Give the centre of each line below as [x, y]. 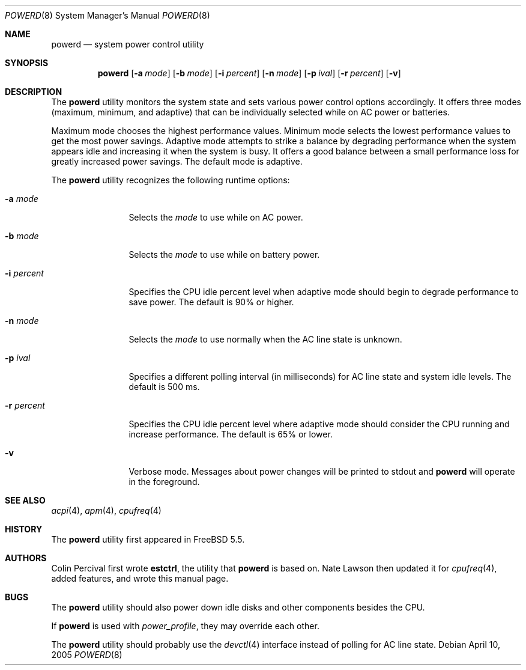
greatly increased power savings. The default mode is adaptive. [177, 161]
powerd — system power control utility [128, 44]
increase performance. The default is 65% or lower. [231, 434]
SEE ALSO [25, 500]
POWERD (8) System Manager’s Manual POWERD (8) [107, 15]
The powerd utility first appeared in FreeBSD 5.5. [148, 539]
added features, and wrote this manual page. [140, 578]
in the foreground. [164, 482]
